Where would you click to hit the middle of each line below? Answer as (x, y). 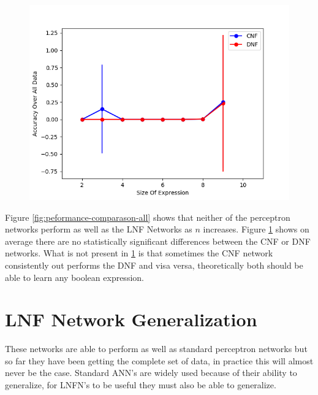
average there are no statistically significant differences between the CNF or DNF (158, 241)
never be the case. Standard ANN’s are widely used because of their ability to (151, 373)
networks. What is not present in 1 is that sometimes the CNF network (139, 253)
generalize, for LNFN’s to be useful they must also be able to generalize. (141, 385)
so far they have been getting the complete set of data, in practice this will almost (159, 360)
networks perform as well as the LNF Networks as (99, 229)
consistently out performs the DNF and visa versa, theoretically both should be (154, 265)
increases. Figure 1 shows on (256, 229)
